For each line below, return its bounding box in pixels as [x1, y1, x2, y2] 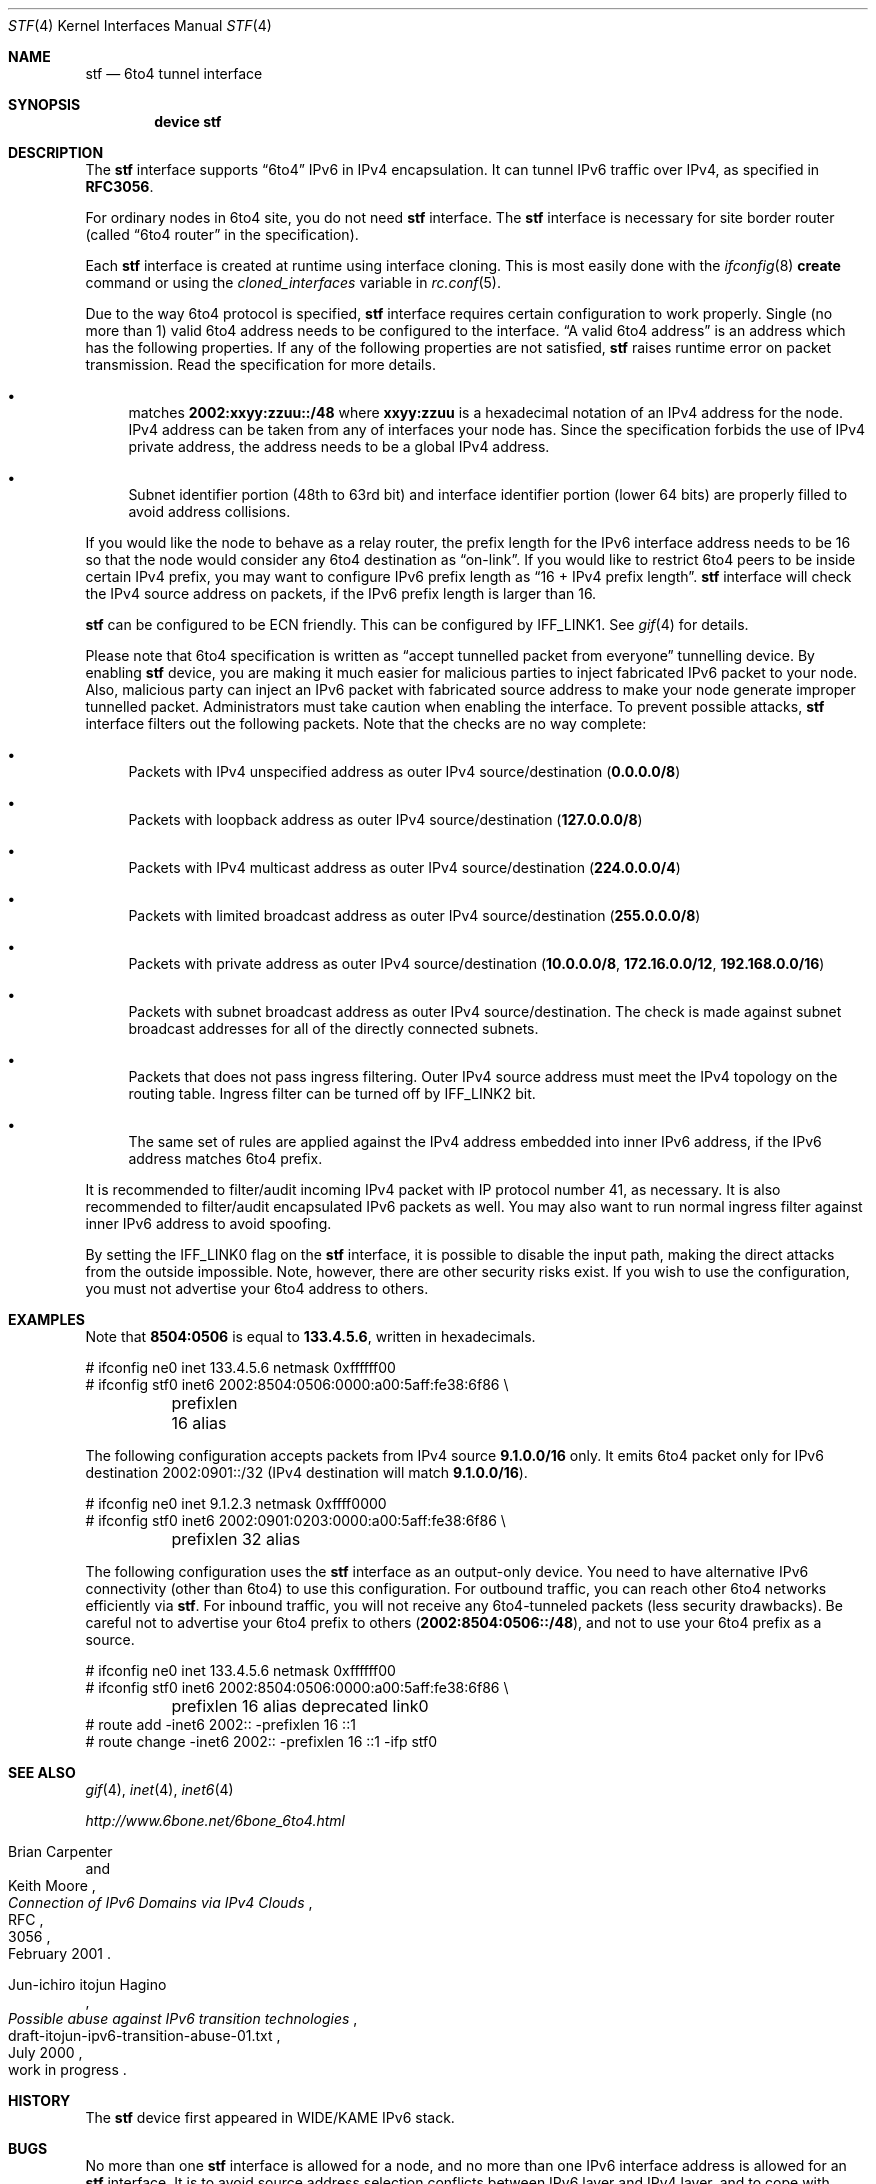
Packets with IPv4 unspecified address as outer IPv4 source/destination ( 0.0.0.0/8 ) [128, 763, 681, 780]
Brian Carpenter [8, 1843, 113, 1860]
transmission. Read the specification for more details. [85, 356, 436, 373]
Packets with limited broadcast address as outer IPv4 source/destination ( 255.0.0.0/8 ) [128, 907, 701, 924]
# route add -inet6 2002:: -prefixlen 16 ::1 [85, 1716, 356, 1733]
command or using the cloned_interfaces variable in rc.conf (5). [85, 274, 501, 291]
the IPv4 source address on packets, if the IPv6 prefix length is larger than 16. [85, 585, 597, 602]
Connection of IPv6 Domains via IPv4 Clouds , [8, 1894, 313, 1911]
